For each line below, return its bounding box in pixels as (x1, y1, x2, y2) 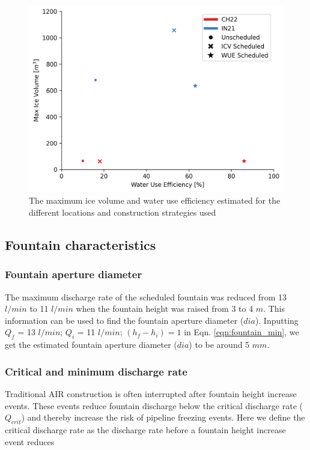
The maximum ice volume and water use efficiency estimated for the (29, 194, 281, 207)
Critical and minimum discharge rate (5, 363, 187, 379)
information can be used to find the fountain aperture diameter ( (5, 314, 244, 326)
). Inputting (255, 314, 299, 326)
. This (263, 302, 285, 315)
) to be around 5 (189, 338, 250, 351)
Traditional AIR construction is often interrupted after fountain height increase (5, 387, 297, 400)
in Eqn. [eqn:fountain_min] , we (184, 326, 299, 338)
